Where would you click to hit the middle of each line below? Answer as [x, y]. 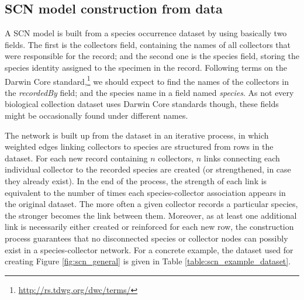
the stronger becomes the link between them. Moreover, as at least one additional [151, 215]
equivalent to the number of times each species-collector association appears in [145, 192]
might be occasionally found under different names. [96, 115]
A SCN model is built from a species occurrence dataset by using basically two [146, 33]
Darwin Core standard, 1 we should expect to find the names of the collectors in [147, 80]
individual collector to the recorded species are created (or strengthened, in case [148, 169]
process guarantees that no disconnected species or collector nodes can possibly [146, 238]
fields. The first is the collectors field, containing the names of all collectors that [148, 44]
